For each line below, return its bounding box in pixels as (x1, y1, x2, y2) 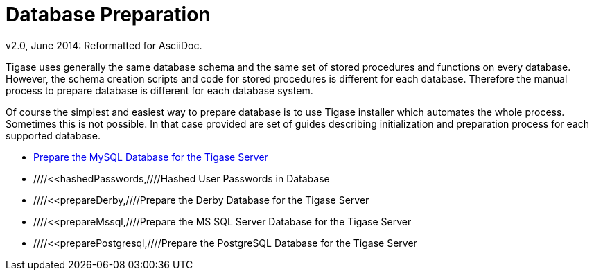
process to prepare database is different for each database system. (6, 84, 313, 96)
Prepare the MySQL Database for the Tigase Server (33, 150, 268, 163)
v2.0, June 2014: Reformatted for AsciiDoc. (6, 39, 202, 51)
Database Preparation (6, 3, 211, 26)
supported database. (6, 129, 101, 141)
